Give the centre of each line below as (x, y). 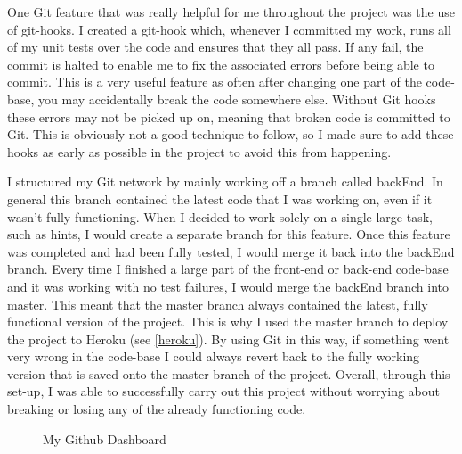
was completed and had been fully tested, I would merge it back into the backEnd (231, 251)
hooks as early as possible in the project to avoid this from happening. (199, 151)
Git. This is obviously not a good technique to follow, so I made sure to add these (231, 134)
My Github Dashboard (105, 438)
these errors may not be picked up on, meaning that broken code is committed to (229, 116)
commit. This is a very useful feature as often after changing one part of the (215, 82)
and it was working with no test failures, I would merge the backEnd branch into (228, 286)
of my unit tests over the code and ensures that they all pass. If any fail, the (215, 47)
